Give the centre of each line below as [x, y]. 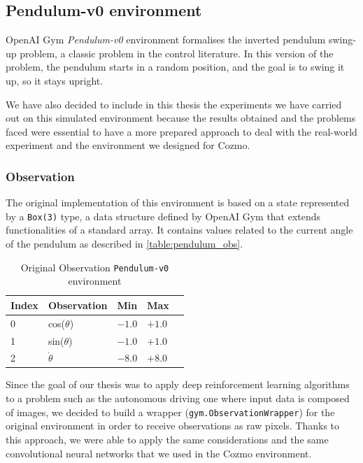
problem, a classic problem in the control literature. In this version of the [177, 53]
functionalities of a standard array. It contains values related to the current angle [179, 230]
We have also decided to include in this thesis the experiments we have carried [174, 104]
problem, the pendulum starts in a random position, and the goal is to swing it [175, 67]
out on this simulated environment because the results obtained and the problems [181, 118]
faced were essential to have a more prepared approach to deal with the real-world [181, 131]
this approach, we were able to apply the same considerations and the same [167, 439]
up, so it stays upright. [55, 80]
